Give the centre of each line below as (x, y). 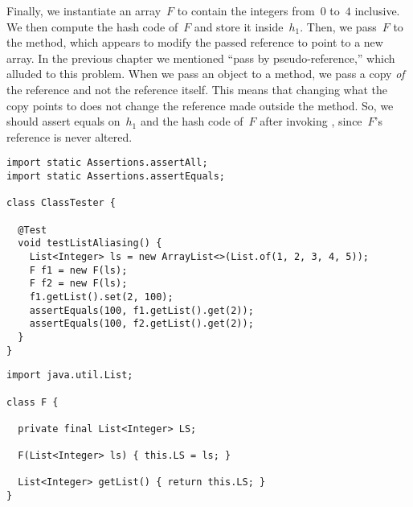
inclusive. (377, 10)
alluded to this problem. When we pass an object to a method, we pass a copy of (206, 74)
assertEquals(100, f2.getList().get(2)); (141, 324)
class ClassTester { (61, 203)
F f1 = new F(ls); (78, 270)
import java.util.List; (70, 375)
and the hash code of (192, 121)
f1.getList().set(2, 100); (101, 297)
